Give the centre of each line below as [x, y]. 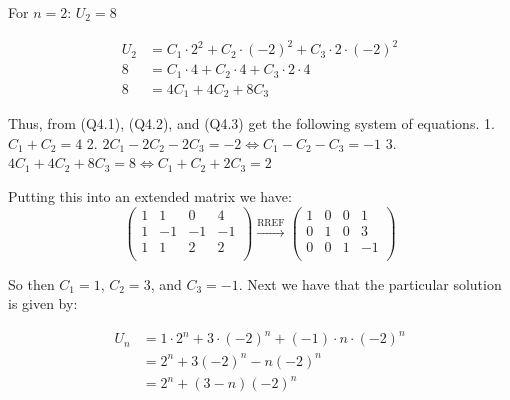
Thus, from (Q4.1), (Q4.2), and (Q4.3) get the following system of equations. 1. [251, 123]
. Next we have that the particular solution [370, 283]
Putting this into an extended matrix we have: [150, 195]
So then [31, 283]
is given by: [43, 303]
